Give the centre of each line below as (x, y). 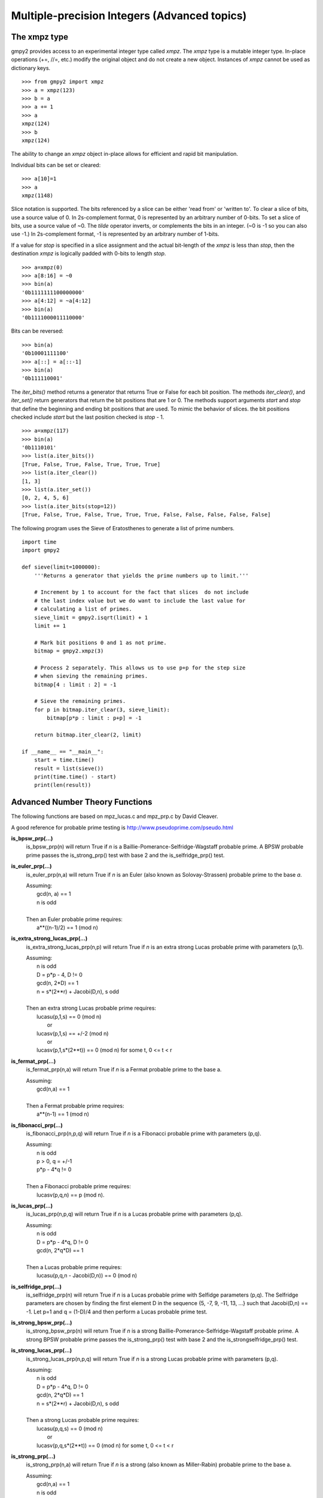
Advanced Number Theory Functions (82, 802)
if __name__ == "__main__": (63, 751)
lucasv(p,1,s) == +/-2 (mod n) (73, 1033)
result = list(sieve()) (69, 768)
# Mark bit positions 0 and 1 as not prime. (100, 642)
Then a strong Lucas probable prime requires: (83, 1420)
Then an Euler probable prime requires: (74, 919)
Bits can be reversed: (37, 331)
